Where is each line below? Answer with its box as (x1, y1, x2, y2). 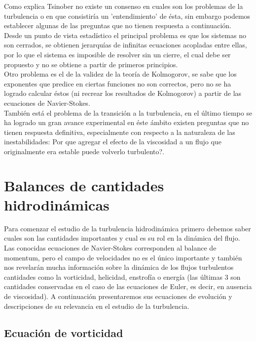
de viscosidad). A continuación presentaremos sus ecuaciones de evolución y (4, 291, 232, 301)
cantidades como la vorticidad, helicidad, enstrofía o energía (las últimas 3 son (4, 271, 241, 282)
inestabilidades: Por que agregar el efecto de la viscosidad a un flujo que (4, 136, 221, 147)
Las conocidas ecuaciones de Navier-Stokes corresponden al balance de (4, 243, 217, 253)
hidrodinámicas (4, 194, 110, 214)
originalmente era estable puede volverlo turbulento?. (4, 146, 164, 156)
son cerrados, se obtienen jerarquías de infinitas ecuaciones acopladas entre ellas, (4, 40, 247, 50)
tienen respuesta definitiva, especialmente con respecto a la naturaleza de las (4, 127, 235, 137)
